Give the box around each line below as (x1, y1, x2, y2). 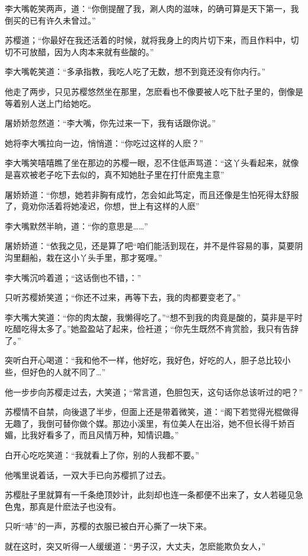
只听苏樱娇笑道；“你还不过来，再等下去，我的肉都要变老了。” (5, 291, 241, 303)
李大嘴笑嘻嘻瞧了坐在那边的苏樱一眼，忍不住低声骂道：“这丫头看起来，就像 (5, 156, 299, 169)
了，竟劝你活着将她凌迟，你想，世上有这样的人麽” (5, 200, 200, 212)
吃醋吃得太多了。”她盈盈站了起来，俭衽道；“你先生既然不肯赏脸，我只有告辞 (5, 322, 299, 335)
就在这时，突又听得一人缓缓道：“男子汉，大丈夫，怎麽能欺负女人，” (5, 540, 266, 552)
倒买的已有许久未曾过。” (5, 14, 96, 26)
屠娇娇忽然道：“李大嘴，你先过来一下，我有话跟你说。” (5, 117, 216, 129)
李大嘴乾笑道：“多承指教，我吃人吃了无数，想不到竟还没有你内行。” (5, 65, 266, 78)
